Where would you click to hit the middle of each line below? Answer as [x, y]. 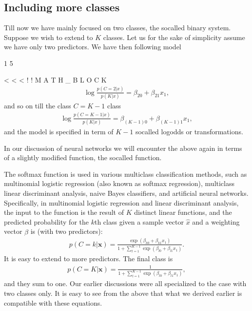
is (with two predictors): [67, 231]
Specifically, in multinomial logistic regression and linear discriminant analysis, [121, 202]
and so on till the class [38, 105]
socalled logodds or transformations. [189, 132]
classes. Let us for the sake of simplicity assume [174, 37]
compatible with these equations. [53, 302]
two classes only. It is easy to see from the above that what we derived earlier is [123, 293]
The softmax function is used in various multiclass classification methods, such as [126, 174]
